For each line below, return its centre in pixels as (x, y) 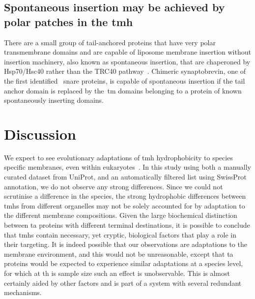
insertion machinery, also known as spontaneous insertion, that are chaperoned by (127, 61)
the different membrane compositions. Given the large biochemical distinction (121, 215)
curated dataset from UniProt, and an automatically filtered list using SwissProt (125, 177)
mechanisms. (23, 292)
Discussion (40, 134)
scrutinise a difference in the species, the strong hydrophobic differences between (125, 196)
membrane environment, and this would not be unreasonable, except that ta (119, 254)
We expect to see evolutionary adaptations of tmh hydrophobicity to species (118, 157)
